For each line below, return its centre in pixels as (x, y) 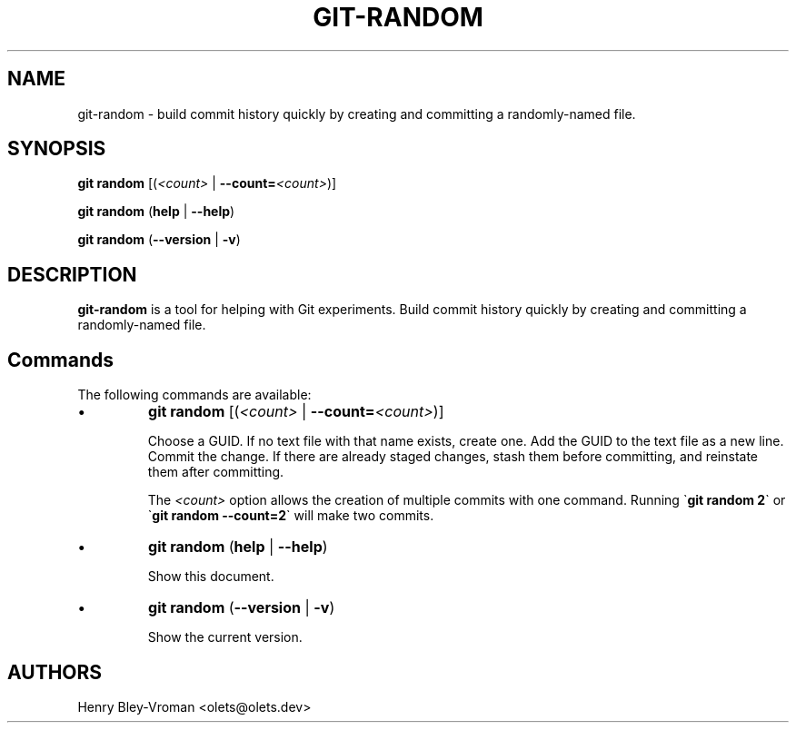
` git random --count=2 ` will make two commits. (291, 516)
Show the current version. (225, 637)
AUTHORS (55, 672)
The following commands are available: (194, 395)
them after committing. (216, 472)
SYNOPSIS (57, 149)
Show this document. (211, 577)
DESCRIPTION (72, 274)
